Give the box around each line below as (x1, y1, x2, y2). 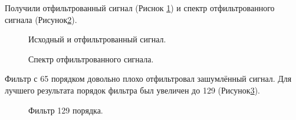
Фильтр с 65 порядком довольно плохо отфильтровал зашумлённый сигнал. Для (5, 72, 292, 85)
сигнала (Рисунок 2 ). (5, 13, 77, 25)
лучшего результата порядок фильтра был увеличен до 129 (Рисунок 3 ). (5, 84, 260, 96)
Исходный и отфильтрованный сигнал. (28, 33, 166, 45)
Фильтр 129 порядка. (28, 104, 103, 116)
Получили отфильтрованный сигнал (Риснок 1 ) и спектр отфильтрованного (5, 2, 275, 14)
